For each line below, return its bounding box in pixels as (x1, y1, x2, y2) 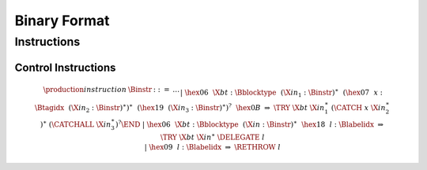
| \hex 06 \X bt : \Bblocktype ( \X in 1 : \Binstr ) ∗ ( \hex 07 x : (179, 87, 384, 98)
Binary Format (14, 12, 110, 29)
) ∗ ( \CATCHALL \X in (40, 118, 111, 129)
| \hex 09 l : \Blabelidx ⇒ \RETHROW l (144, 142, 281, 151)
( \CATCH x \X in (331, 103, 387, 112)
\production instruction (43, 85, 127, 94)
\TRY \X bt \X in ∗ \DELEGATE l (160, 131, 265, 142)
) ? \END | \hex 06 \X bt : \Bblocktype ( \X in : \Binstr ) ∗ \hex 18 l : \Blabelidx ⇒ (115, 118, 384, 129)
